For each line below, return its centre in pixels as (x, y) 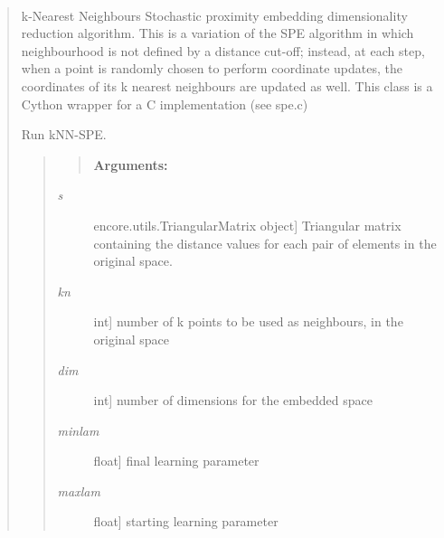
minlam (78, 430)
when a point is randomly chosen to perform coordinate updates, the (212, 68)
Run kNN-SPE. (64, 134)
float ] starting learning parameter (186, 521)
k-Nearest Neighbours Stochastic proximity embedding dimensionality (214, 15)
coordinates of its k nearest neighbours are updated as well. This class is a (227, 85)
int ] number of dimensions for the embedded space (233, 400)
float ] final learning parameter (176, 461)
